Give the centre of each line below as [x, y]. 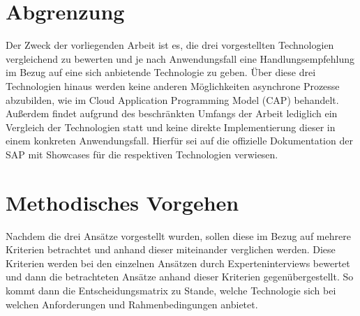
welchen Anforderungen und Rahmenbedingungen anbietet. [132, 304]
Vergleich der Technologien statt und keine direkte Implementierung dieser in [171, 127]
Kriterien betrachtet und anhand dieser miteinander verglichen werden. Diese [171, 249]
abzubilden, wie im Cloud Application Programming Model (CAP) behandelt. [172, 99]
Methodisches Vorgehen [122, 202]
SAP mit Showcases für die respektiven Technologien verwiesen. [142, 154]
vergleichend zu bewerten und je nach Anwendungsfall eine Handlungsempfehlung [180, 58]
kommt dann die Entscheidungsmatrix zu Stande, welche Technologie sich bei [171, 290]
